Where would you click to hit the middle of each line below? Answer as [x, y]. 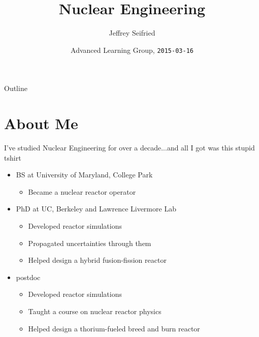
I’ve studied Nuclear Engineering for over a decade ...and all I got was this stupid [129, 148]
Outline [16, 88]
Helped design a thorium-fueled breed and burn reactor [114, 328]
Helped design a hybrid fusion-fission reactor [97, 260]
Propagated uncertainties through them [90, 243]
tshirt [13, 157]
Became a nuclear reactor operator [82, 191]
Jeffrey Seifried [132, 33]
